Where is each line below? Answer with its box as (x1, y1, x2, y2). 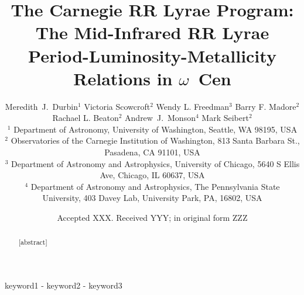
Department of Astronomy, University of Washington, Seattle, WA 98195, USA (13, 123, 298, 135)
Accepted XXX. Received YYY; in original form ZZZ (57, 211, 248, 224)
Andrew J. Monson (125, 112, 196, 124)
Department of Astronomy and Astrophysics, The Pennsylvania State (30, 180, 280, 192)
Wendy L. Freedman (156, 100, 230, 112)
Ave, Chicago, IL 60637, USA (100, 169, 205, 181)
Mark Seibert (201, 112, 249, 124)
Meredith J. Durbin (5, 100, 78, 112)
